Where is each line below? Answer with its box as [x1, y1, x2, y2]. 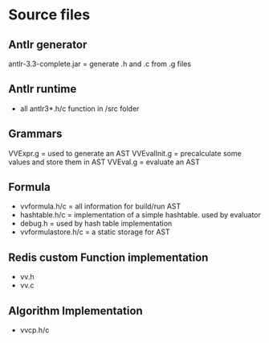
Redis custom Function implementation [8, 250, 209, 264]
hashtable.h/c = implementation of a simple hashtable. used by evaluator [19, 210, 261, 220]
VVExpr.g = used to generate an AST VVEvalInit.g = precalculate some [8, 148, 243, 158]
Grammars [8, 127, 63, 141]
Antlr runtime [8, 82, 77, 96]
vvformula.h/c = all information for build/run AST [19, 201, 181, 211]
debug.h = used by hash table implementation [19, 219, 173, 229]
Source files [8, 6, 91, 24]
